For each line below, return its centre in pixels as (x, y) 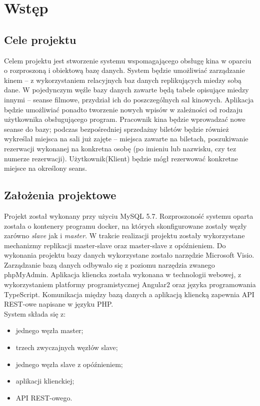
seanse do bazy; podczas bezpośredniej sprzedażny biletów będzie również (116, 129)
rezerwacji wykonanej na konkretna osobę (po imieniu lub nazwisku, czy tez (120, 148)
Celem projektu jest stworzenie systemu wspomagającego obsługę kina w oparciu (128, 60)
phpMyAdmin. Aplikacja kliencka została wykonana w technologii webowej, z (123, 274)
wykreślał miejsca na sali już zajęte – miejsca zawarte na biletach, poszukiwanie (126, 139)
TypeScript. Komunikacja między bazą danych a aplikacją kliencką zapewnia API (129, 294)
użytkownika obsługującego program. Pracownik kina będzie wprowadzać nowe (125, 119)
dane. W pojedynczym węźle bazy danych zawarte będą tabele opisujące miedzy (126, 90)
